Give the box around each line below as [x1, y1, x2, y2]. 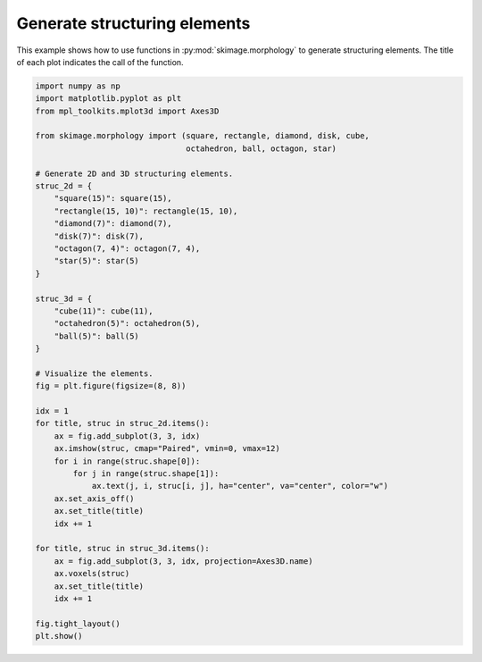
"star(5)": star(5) [54, 256, 140, 266]
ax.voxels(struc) [54, 568, 130, 579]
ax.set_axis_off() [54, 493, 135, 504]
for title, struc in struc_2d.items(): [35, 418, 210, 429]
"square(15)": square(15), [54, 193, 173, 204]
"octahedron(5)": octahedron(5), [54, 318, 201, 329]
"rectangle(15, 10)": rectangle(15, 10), [54, 205, 238, 216]
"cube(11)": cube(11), [54, 306, 154, 316]
